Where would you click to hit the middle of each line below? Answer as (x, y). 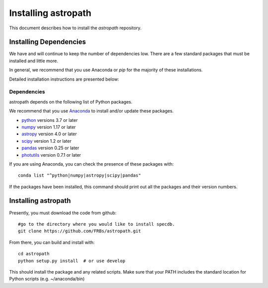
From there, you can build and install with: (52, 242)
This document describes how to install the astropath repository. (75, 28)
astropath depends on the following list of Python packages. (71, 101)
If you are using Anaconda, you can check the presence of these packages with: (91, 164)
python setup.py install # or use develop (72, 261)
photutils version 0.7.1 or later (51, 155)
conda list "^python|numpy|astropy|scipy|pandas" (80, 176)
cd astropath (34, 254)
